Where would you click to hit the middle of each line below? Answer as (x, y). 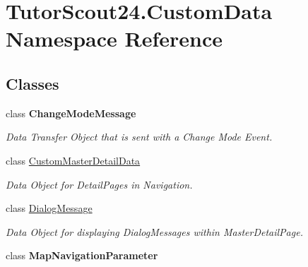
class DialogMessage (49, 208)
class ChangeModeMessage (71, 113)
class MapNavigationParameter (82, 255)
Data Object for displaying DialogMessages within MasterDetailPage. (154, 231)
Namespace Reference (114, 38)
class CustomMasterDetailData (73, 160)
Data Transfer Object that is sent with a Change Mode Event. (139, 137)
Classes (32, 83)
